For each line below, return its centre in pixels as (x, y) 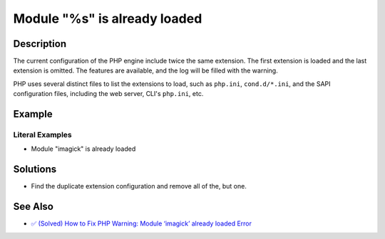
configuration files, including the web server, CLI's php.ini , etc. (108, 94)
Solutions (35, 170)
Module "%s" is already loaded (108, 18)
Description (40, 44)
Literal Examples (42, 135)
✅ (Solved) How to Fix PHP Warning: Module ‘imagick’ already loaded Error (142, 223)
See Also (33, 207)
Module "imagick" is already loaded (83, 149)
